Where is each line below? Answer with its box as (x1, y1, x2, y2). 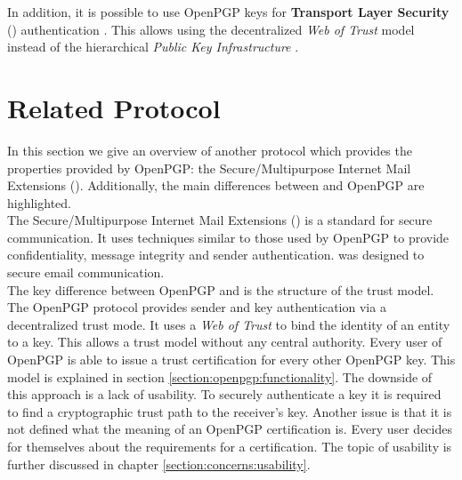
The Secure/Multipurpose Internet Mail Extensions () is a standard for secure (7, 211, 433, 229)
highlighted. (7, 193, 71, 212)
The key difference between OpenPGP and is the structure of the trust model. (7, 280, 434, 299)
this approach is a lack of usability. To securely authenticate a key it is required (7, 385, 442, 404)
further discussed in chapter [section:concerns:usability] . (7, 454, 311, 473)
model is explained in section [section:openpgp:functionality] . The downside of (7, 367, 433, 386)
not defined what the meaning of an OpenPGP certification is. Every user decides (7, 420, 452, 438)
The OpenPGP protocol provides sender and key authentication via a (7, 298, 386, 316)
